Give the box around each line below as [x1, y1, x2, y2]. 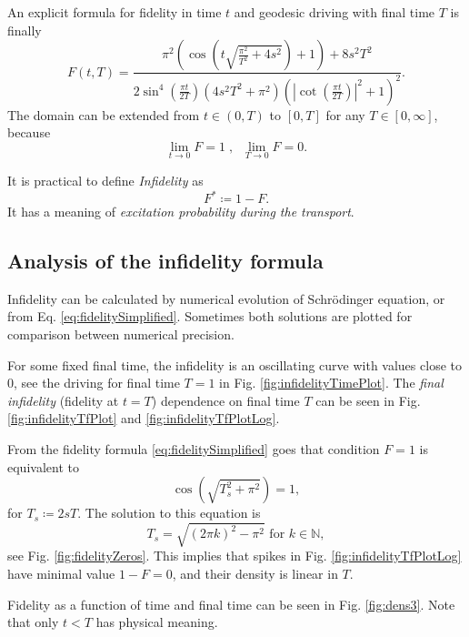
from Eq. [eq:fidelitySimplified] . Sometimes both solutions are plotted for [7, 307, 413, 326]
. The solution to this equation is [77, 503, 261, 522]
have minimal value [7, 563, 115, 582]
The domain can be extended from [7, 105, 200, 124]
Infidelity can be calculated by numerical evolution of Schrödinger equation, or [7, 288, 445, 308]
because [7, 123, 51, 142]
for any [325, 105, 365, 124]
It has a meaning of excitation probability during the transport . [7, 202, 354, 221]
